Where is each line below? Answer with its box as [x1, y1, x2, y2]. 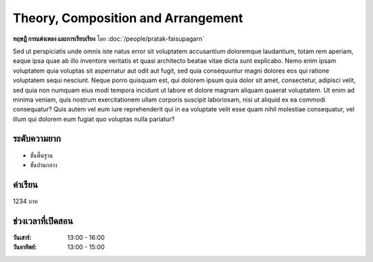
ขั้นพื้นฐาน [30, 151, 53, 159]
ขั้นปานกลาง [30, 160, 58, 169]
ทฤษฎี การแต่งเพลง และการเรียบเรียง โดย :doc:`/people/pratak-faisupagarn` [12, 35, 204, 43]
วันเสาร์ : [12, 233, 32, 241]
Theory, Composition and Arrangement [12, 10, 243, 26]
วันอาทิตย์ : [12, 243, 37, 252]
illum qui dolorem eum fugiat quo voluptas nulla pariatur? [12, 115, 175, 123]
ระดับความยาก [12, 133, 61, 144]
